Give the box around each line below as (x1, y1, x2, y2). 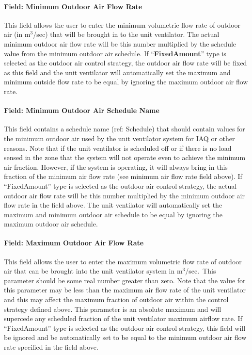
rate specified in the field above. (4, 342, 98, 352)
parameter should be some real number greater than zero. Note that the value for (4, 275, 246, 285)
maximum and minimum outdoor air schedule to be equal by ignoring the (4, 209, 222, 219)
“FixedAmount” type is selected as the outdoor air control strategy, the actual (4, 180, 237, 191)
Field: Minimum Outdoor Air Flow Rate (4, 1, 142, 11)
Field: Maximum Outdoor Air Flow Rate (4, 238, 144, 248)
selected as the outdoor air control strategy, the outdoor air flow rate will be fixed (4, 58, 247, 68)
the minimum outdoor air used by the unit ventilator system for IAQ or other (4, 133, 235, 143)
